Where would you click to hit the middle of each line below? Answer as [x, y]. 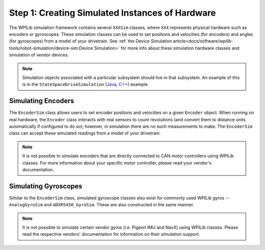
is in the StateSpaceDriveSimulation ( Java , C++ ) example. [86, 84]
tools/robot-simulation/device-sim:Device [51, 48]
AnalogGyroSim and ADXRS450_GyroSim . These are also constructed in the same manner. [102, 205]
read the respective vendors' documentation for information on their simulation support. [111, 234]
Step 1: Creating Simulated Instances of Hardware [112, 13]
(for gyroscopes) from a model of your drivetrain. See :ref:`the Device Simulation [91, 41]
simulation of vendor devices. [39, 55]
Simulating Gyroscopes [46, 186]
